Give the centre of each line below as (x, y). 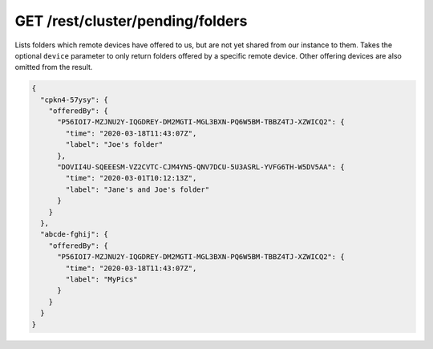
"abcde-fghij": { (74, 234)
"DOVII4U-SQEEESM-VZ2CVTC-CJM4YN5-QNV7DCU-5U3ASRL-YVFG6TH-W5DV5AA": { (201, 167)
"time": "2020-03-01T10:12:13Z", (131, 178)
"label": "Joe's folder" (114, 145)
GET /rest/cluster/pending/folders (131, 21)
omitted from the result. (54, 67)
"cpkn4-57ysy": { (74, 99)
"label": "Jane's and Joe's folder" (138, 189)
